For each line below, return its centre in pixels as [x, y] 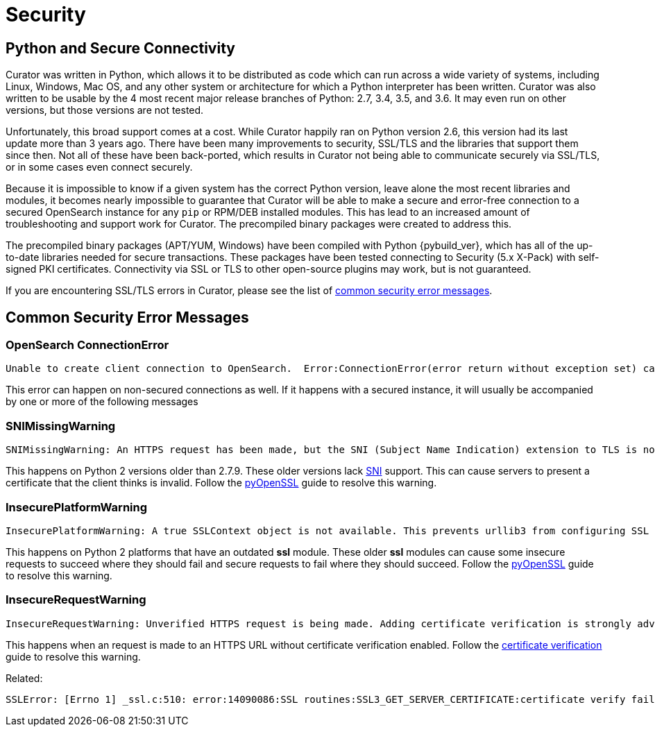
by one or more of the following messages [102, 402]
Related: [24, 678]
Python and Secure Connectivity [120, 48]
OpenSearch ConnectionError [87, 345]
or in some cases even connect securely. [99, 167]
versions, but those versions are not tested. [105, 110]
